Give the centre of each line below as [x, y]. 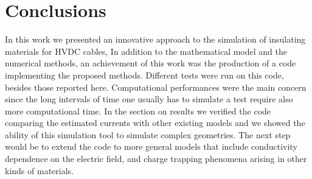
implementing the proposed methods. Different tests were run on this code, [144, 75]
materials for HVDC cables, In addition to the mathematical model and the [146, 51]
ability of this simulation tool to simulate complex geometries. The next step [148, 134]
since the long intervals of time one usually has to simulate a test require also [149, 99]
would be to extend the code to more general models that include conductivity [151, 146]
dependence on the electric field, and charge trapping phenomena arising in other [156, 159]
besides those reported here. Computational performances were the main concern [156, 87]
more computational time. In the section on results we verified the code [138, 111]
